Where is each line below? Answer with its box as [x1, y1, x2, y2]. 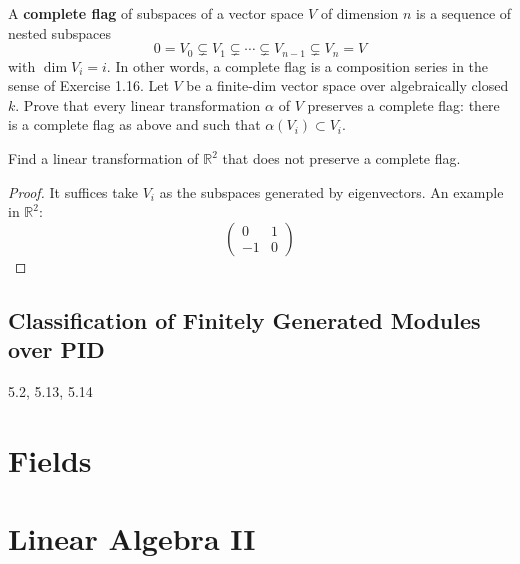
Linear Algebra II [8, 518, 256, 559]
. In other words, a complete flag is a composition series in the [106, 55, 489, 76]
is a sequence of [416, 3, 512, 23]
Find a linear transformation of [8, 148, 199, 169]
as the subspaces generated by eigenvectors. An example [159, 181, 504, 202]
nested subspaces [8, 22, 111, 43]
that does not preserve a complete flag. [222, 148, 461, 169]
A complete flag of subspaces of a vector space [8, 3, 304, 23]
